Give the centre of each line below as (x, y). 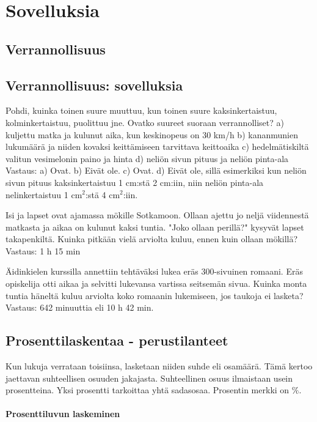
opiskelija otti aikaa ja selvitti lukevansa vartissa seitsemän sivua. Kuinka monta (156, 283)
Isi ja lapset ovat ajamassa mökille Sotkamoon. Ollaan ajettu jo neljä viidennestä (157, 215)
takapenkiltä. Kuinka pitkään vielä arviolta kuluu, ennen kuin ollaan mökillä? (152, 239)
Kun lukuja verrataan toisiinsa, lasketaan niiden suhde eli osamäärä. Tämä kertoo (159, 366)
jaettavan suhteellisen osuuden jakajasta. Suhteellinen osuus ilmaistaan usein (149, 378)
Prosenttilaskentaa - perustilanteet (117, 340)
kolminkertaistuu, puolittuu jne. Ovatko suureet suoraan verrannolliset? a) (145, 122)
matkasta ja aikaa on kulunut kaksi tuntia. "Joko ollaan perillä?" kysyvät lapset (155, 227)
